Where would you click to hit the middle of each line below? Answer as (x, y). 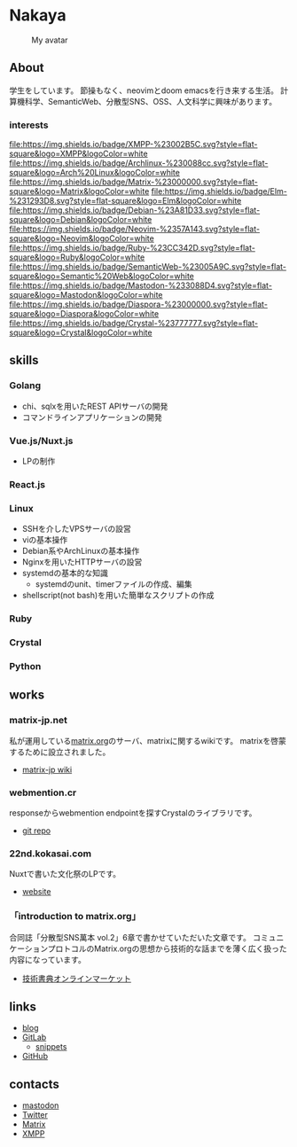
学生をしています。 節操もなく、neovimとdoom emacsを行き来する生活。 (144, 90)
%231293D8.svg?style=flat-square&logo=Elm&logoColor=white (125, 201)
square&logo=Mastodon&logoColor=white (86, 295)
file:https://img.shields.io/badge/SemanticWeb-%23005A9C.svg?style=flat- (148, 267)
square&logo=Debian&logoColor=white (81, 220)
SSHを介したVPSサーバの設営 (76, 529)
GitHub (35, 1057)
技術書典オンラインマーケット (76, 978)
